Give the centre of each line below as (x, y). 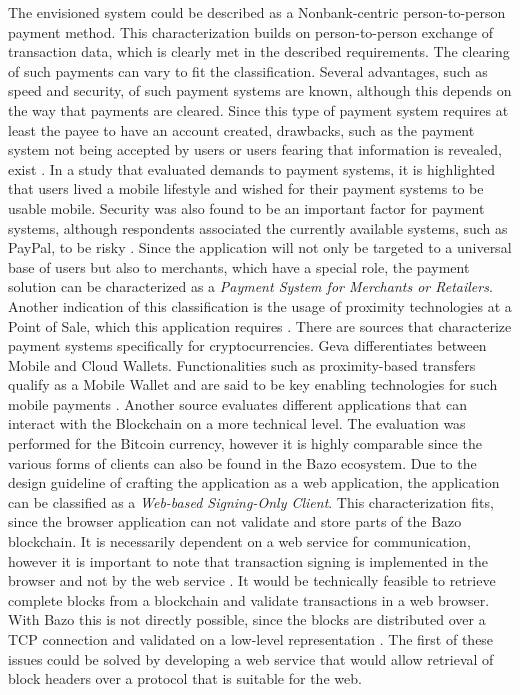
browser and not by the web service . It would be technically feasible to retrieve (252, 580)
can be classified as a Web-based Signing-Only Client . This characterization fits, (251, 501)
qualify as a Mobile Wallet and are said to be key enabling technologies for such (253, 384)
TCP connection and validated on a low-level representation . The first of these (251, 639)
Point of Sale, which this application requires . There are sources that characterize (260, 325)
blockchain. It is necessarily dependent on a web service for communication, (239, 541)
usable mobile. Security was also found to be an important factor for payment (246, 207)
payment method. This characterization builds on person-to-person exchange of (251, 31)
